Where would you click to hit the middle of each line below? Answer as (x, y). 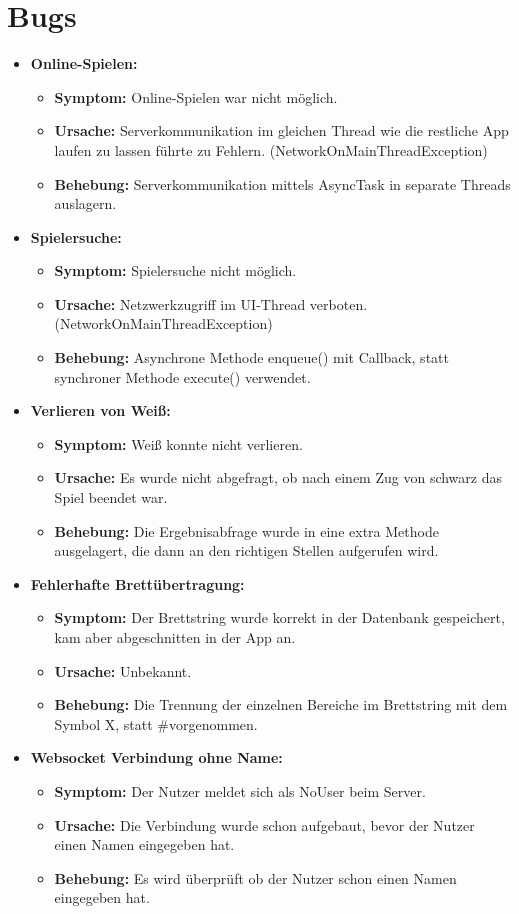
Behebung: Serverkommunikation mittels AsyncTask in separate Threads (282, 183)
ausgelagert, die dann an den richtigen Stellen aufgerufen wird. (246, 550)
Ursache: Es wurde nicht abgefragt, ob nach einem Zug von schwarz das (278, 477)
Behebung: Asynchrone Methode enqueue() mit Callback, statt (251, 357)
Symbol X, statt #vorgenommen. (156, 723)
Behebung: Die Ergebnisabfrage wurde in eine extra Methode (246, 530)
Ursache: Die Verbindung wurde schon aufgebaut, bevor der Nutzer (264, 824)
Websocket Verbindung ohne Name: (156, 757)
